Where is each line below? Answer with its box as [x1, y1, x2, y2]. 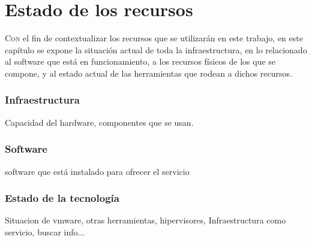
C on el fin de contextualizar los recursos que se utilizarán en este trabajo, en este [5, 32, 303, 44]
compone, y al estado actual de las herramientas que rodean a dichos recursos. [5, 66, 292, 79]
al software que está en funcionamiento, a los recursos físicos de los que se [5, 55, 276, 68]
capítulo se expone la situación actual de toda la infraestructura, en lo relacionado [5, 43, 307, 56]
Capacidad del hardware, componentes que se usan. [5, 116, 194, 128]
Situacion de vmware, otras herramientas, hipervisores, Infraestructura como [5, 214, 286, 226]
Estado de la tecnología [5, 190, 119, 205]
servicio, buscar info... [5, 225, 85, 238]
